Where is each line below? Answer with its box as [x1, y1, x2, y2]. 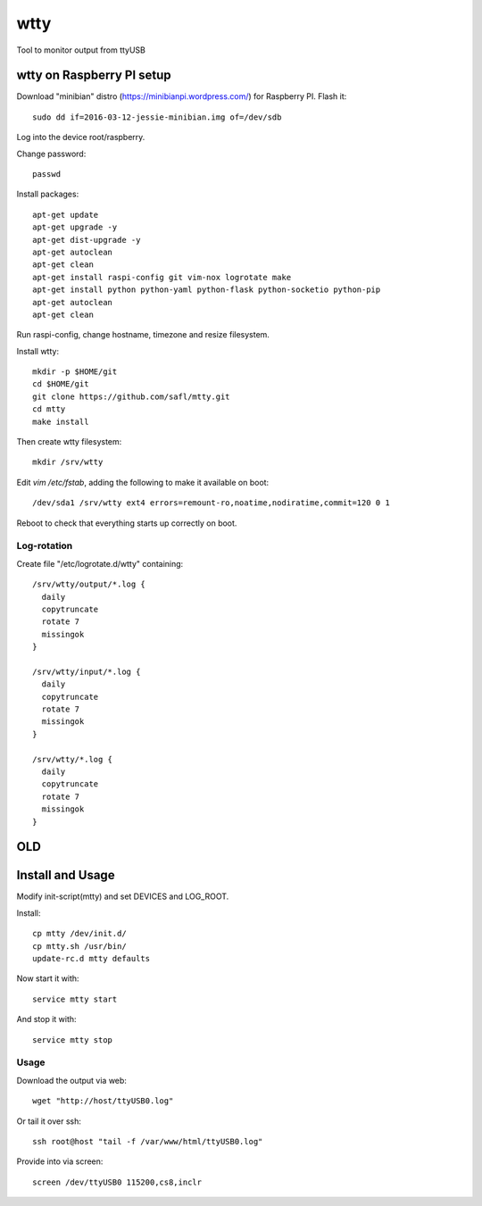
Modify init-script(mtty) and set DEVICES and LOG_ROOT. [16, 891, 229, 902]
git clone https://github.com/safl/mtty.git [32, 391, 231, 402]
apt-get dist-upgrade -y [32, 235, 141, 245]
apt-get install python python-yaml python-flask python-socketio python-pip [32, 285, 381, 295]
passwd [32, 170, 62, 179]
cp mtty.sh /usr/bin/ [32, 941, 127, 951]
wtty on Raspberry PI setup [16, 68, 171, 83]
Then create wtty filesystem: [16, 437, 122, 447]
